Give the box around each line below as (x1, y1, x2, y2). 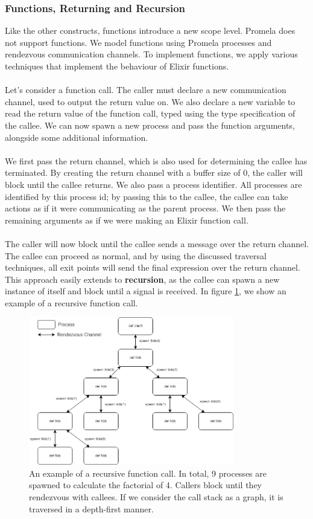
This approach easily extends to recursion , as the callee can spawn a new (5, 272, 280, 285)
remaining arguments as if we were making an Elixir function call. (5, 213, 248, 226)
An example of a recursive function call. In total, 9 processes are (29, 466, 267, 479)
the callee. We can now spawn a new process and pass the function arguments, (5, 118, 295, 131)
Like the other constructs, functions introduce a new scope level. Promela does (5, 24, 296, 37)
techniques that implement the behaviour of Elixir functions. (5, 60, 229, 72)
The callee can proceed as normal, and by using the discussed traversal (5, 249, 267, 262)
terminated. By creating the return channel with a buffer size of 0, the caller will (5, 166, 303, 179)
